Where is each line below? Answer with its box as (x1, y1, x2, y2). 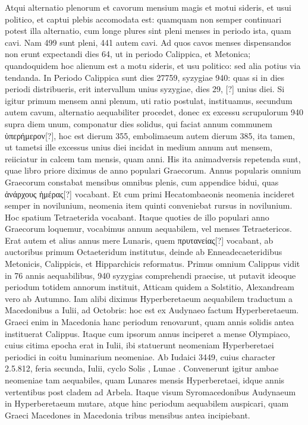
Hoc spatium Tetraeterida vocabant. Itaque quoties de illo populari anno (5, 210, 269, 223)
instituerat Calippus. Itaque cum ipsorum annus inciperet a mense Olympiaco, (5, 327, 291, 339)
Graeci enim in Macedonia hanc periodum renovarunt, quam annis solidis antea (5, 316, 294, 328)
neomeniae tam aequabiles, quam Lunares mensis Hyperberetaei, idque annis (5, 374, 285, 386)
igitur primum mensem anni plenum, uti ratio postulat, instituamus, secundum (5, 94, 293, 106)
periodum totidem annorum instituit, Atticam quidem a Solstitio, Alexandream (5, 281, 294, 293)
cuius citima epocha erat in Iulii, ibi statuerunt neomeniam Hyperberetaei (5, 339, 274, 351)
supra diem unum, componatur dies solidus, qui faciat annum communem (5, 117, 272, 130)
